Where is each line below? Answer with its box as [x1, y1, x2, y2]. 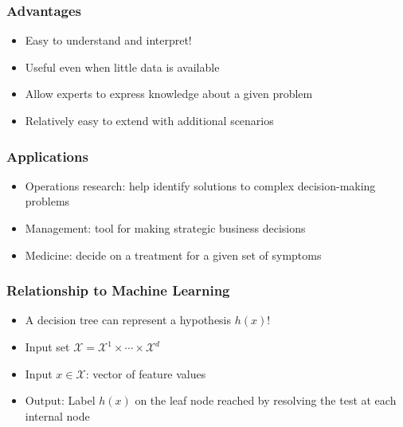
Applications [6, 146, 88, 166]
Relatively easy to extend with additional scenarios [25, 112, 274, 128]
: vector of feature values [85, 365, 206, 382]
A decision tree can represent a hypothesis [25, 311, 232, 328]
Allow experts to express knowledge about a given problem [25, 85, 313, 102]
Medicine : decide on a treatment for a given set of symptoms [25, 246, 322, 263]
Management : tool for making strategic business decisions [25, 220, 306, 236]
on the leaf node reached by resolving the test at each [135, 392, 397, 409]
